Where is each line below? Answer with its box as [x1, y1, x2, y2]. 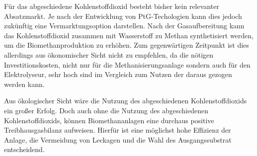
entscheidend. [4, 144, 45, 155]
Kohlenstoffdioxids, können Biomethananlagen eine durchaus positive [4, 115, 214, 125]
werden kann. [4, 78, 45, 89]
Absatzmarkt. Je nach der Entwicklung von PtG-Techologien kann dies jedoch [4, 10, 242, 21]
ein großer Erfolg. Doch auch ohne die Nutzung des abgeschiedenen [4, 105, 208, 115]
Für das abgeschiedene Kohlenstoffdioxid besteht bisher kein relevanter [4, 1, 219, 11]
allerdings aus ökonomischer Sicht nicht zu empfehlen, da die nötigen [4, 49, 214, 60]
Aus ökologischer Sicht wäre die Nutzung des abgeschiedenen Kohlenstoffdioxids [4, 95, 247, 106]
